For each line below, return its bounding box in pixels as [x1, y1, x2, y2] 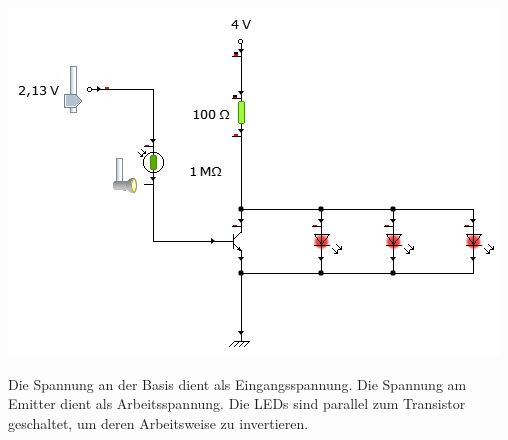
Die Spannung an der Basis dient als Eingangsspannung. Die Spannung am [8, 373, 467, 394]
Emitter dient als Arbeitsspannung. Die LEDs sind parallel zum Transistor [8, 393, 466, 414]
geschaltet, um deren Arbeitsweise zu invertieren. [8, 412, 309, 433]
